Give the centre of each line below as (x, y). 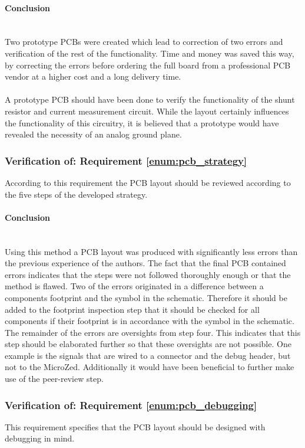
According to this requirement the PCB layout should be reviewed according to (148, 182)
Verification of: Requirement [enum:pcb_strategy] (126, 160)
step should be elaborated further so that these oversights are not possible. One (148, 344)
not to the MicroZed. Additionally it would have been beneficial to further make (150, 367)
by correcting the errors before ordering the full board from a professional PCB (148, 65)
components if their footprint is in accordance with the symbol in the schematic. (150, 321)
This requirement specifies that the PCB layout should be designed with (135, 426)
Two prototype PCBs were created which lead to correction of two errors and (144, 42)
